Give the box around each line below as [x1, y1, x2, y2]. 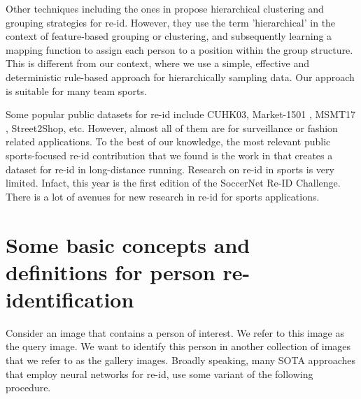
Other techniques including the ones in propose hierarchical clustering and [6, 1, 324, 15]
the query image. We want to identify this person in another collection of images [6, 339, 351, 354]
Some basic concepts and [6, 230, 250, 259]
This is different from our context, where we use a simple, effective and [6, 56, 309, 71]
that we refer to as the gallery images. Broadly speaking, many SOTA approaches [6, 353, 356, 367]
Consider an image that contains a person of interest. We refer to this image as [6, 325, 345, 340]
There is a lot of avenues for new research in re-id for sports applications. [6, 189, 320, 203]
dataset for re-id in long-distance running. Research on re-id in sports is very [6, 161, 334, 176]
